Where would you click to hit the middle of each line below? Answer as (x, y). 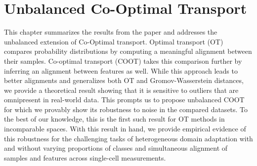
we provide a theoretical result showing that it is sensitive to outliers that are (121, 90)
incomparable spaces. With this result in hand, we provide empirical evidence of (125, 129)
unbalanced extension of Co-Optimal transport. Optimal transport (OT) (114, 41)
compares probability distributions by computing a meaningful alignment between (128, 51)
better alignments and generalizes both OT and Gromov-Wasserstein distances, (124, 80)
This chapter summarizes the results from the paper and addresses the (111, 32)
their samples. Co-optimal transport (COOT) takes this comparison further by (123, 61)
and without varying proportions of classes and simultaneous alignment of (116, 148)
